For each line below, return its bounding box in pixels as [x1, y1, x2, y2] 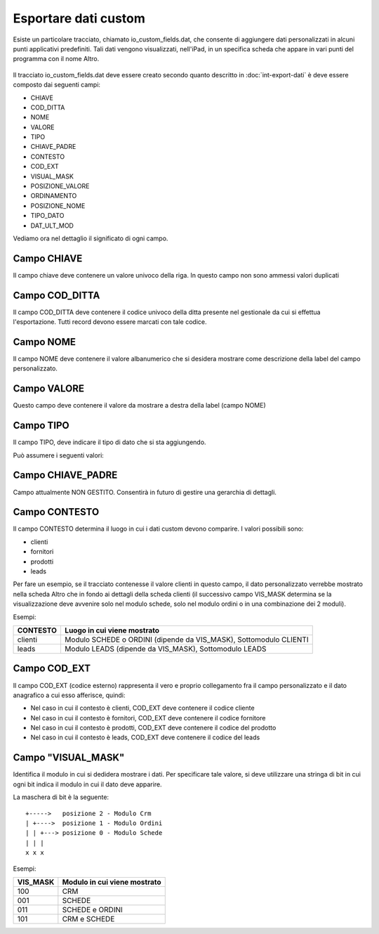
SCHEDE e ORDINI [62, 904, 123, 914]
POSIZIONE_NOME [30, 201, 86, 210]
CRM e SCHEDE [62, 914, 115, 923]
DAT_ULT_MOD [30, 221, 74, 230]
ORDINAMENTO [30, 192, 77, 200]
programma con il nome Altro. [13, 55, 100, 63]
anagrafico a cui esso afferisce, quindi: [13, 691, 126, 699]
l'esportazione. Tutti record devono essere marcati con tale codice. [13, 318, 207, 326]
